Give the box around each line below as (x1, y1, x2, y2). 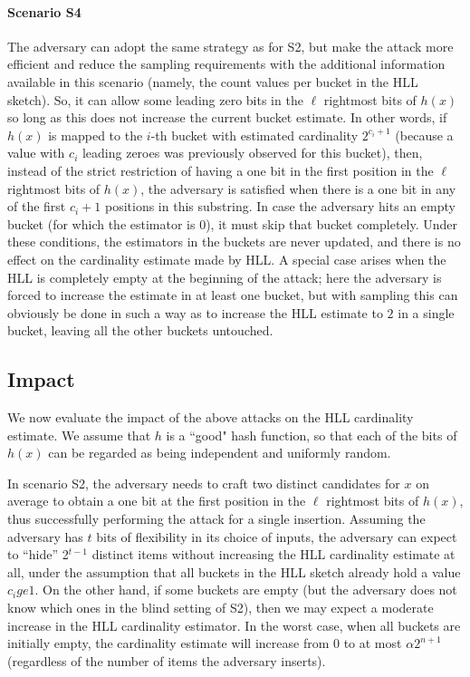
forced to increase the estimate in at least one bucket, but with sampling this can (7, 285, 458, 305)
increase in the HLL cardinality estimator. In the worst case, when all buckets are (7, 615, 461, 634)
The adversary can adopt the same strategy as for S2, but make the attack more (7, 36, 454, 55)
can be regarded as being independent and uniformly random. (48, 443, 391, 462)
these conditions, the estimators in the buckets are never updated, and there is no (7, 232, 461, 251)
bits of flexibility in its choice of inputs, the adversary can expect (96, 527, 457, 546)
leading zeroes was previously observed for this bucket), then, (82, 143, 423, 162)
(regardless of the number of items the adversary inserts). (7, 651, 326, 670)
